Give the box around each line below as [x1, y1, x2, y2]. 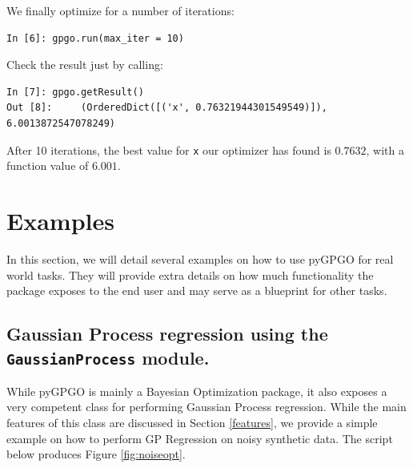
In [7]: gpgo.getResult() [6, 86, 144, 98]
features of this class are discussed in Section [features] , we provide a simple [6, 414, 378, 431]
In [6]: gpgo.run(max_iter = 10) [6, 32, 184, 44]
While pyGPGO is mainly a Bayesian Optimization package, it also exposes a [6, 382, 387, 399]
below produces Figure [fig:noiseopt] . [6, 446, 186, 462]
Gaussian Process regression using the [6, 321, 328, 346]
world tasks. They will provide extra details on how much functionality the [6, 266, 374, 283]
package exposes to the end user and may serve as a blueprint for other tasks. [6, 282, 387, 299]
